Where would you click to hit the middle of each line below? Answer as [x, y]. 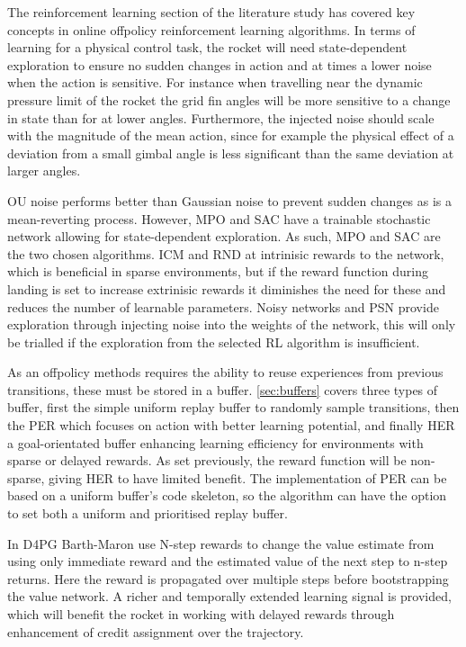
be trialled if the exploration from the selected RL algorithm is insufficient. [214, 341]
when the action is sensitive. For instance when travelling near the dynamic [215, 82]
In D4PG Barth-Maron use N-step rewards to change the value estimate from [221, 543]
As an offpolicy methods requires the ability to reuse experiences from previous [225, 372]
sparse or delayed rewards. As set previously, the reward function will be [207, 460]
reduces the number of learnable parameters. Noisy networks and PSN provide [223, 306]
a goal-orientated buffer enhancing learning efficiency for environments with [215, 442]
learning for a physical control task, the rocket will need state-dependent [207, 47]
